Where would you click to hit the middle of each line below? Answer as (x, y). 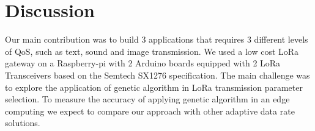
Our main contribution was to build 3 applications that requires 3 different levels (157, 39)
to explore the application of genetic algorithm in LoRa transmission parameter (154, 87)
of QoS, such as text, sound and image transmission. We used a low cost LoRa (152, 51)
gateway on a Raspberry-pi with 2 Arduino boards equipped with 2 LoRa (143, 63)
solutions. (23, 123)
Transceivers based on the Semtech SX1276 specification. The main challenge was (157, 75)
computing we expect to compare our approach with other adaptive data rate (150, 111)
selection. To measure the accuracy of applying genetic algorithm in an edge (147, 99)
